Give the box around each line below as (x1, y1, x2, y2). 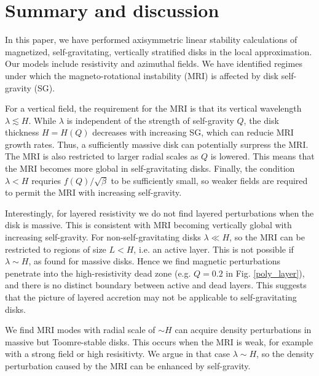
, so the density (256, 347, 314, 360)
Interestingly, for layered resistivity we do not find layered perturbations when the (5, 206, 314, 219)
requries (31, 174, 61, 186)
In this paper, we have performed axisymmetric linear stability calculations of (5, 33, 297, 46)
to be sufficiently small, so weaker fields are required (111, 174, 308, 186)
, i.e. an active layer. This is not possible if (133, 242, 294, 255)
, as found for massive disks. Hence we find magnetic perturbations (28, 255, 281, 267)
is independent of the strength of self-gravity (66, 113, 234, 126)
